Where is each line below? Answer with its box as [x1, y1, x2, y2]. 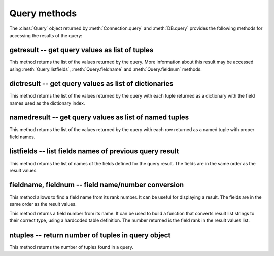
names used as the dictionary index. [9, 100, 85, 106]
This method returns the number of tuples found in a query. [9, 244, 134, 250]
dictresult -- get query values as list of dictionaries [9, 79, 174, 88]
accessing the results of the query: [9, 32, 83, 38]
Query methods [9, 8, 77, 19]
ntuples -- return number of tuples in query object [9, 231, 171, 240]
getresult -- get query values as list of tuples [9, 46, 154, 54]
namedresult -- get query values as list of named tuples [9, 113, 189, 122]
